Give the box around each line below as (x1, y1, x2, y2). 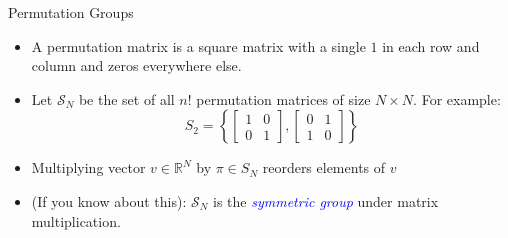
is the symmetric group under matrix (213, 190, 439, 211)
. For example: (413, 88, 501, 109)
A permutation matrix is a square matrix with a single (31, 35, 366, 56)
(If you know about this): (31, 190, 187, 211)
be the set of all (78, 88, 175, 109)
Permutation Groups (8, 2, 134, 22)
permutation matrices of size (196, 88, 371, 109)
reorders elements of (262, 157, 386, 178)
